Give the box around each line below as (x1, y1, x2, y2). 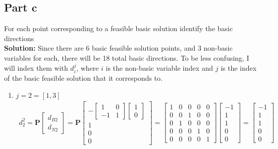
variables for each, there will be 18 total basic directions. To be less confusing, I (4, 52, 249, 63)
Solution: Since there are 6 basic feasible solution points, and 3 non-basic (4, 43, 233, 53)
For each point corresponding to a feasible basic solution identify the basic (4, 23, 233, 34)
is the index (220, 62, 257, 73)
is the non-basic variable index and (106, 62, 213, 73)
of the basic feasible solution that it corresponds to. (4, 73, 163, 83)
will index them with (4, 62, 68, 73)
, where (76, 62, 99, 73)
